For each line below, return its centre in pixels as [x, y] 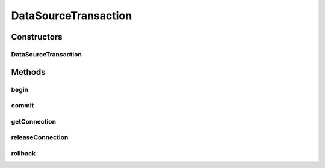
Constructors [37, 37]
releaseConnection [40, 137]
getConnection [34, 121]
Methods [28, 72]
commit [23, 106]
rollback [23, 153]
